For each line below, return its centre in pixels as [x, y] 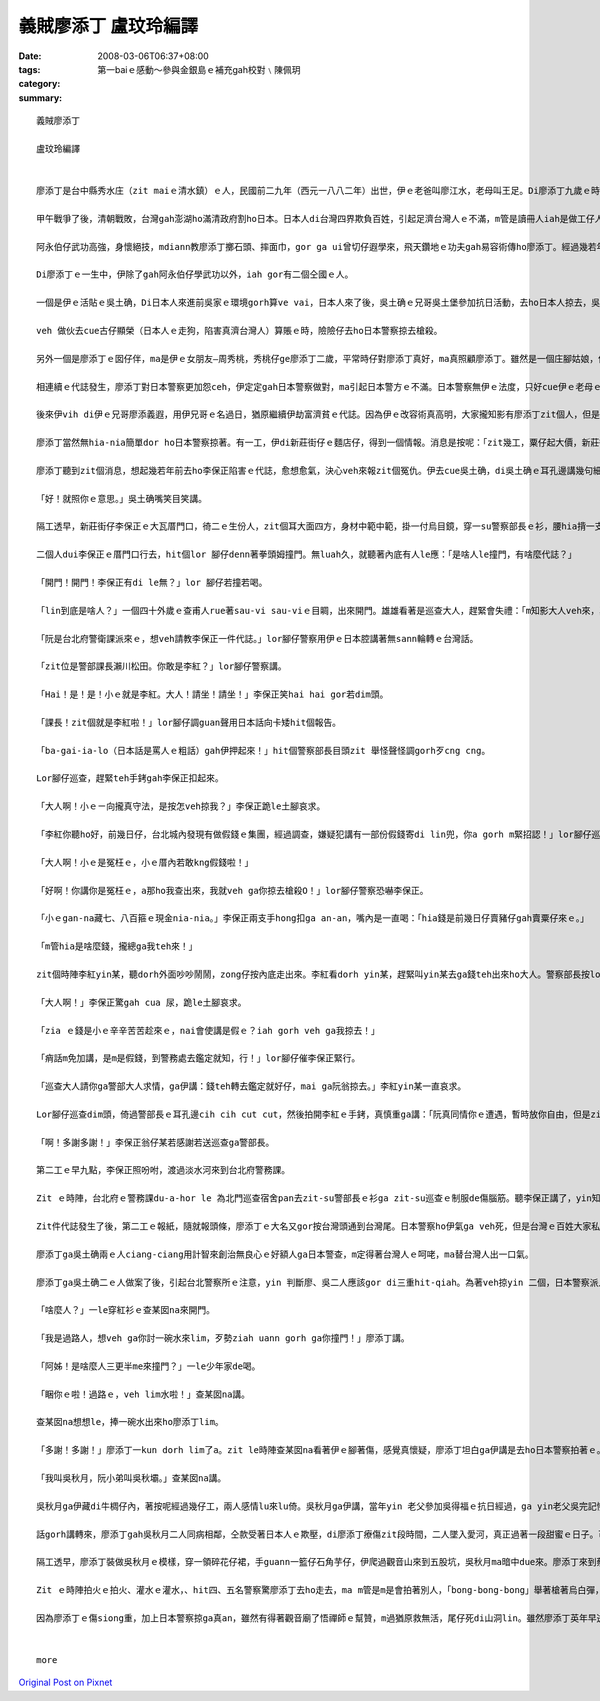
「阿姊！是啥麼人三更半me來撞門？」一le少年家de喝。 [148, 1366]
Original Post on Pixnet [65, 1682]
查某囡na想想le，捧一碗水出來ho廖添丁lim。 [130, 1422]
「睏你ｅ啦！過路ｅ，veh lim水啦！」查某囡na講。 [143, 1394]
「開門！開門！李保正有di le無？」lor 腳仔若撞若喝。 [152, 582]
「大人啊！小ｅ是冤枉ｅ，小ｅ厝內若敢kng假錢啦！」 [145, 862]
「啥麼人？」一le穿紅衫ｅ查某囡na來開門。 [125, 1310]
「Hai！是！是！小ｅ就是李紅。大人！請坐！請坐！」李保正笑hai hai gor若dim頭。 [212, 694]
